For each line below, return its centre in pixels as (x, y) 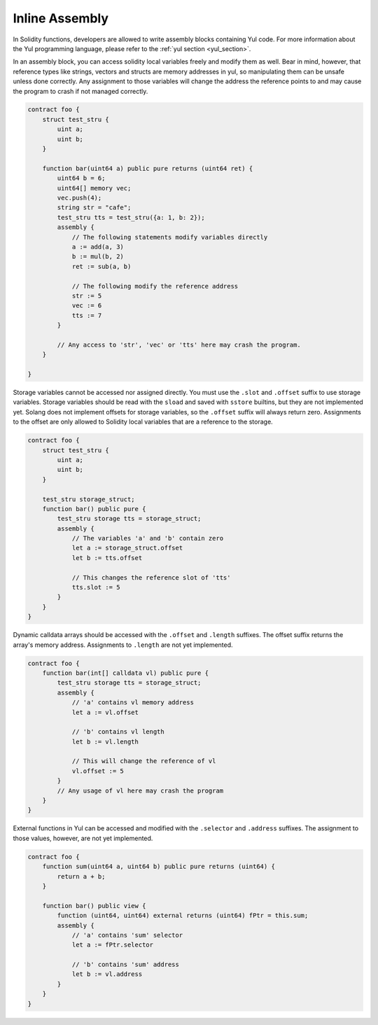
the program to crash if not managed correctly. (80, 91)
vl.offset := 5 (98, 771)
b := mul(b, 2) (98, 257)
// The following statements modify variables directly (170, 237)
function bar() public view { (94, 906)
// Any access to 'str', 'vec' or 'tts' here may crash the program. (179, 344)
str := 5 (87, 295)
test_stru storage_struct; (89, 499)
